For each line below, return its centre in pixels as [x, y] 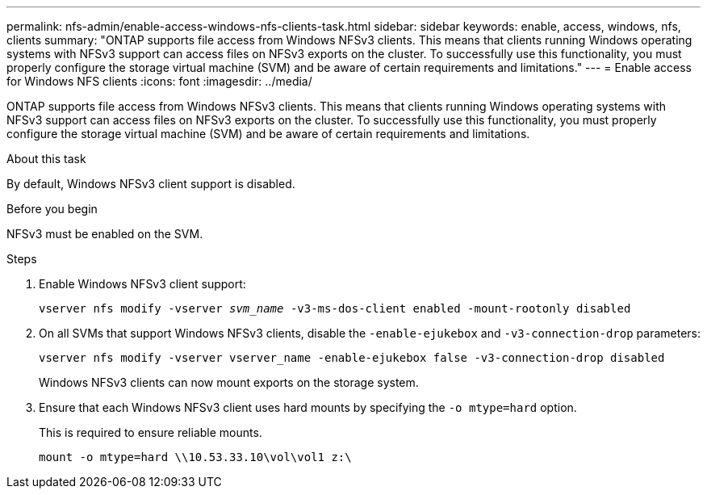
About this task [46, 159]
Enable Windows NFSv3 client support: [142, 284]
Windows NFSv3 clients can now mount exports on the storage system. [229, 382]
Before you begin [52, 209]
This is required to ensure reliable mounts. [151, 432]
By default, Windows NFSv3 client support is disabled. [151, 184]
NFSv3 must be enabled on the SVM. [105, 234]
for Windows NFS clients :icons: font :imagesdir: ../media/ [159, 81]
